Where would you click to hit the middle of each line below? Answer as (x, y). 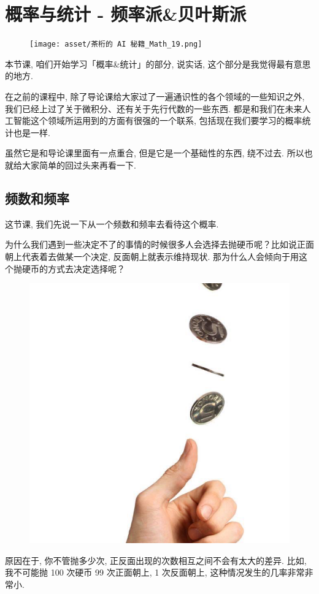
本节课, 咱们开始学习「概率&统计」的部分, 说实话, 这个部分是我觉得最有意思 (158, 63)
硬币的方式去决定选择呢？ (73, 268)
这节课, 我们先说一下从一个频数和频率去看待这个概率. (112, 223)
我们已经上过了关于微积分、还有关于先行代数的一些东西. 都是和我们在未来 (154, 108)
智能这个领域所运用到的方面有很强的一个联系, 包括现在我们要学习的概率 (158, 120)
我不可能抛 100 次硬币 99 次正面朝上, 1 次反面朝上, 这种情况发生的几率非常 (155, 572)
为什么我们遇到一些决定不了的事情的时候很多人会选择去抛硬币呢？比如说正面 (159, 244)
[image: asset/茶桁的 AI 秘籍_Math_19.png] (116, 44)
